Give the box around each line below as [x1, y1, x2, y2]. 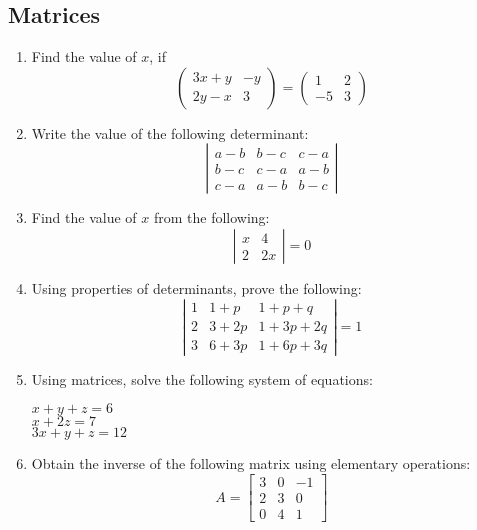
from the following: [153, 207, 270, 228]
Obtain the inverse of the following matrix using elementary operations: [31, 453, 471, 474]
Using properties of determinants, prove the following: [31, 277, 362, 298]
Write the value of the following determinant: [31, 122, 309, 143]
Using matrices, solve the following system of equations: [31, 368, 373, 389]
